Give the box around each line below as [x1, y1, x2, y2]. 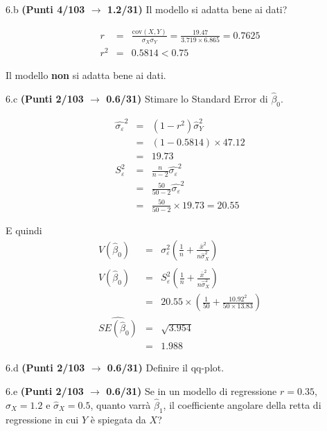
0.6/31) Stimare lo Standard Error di [106, 91, 268, 106]
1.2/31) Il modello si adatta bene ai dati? [107, 2, 288, 16]
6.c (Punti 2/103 [6, 91, 84, 106]
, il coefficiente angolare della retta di [163, 397, 321, 412]
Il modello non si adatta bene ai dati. [6, 68, 166, 82]
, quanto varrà [90, 397, 151, 412]
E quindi [6, 223, 42, 238]
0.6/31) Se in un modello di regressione [106, 383, 277, 398]
